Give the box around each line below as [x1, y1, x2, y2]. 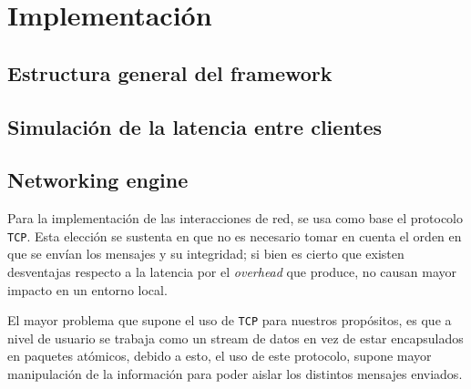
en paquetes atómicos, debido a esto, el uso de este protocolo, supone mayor [7, 346, 432, 365]
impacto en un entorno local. [7, 280, 168, 299]
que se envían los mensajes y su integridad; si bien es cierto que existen [7, 244, 404, 263]
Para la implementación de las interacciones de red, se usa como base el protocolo [7, 209, 463, 228]
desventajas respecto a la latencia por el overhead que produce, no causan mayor [7, 261, 457, 281]
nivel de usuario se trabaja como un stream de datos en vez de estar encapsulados [7, 328, 464, 347]
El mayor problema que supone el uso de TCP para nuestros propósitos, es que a [7, 311, 452, 330]
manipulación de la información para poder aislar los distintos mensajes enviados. [7, 364, 463, 384]
